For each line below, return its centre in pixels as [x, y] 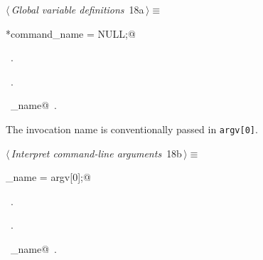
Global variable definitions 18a [77, 9]
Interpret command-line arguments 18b [96, 153]
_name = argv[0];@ [48, 177]
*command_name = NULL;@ [71, 33]
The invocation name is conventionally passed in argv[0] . [132, 129]
